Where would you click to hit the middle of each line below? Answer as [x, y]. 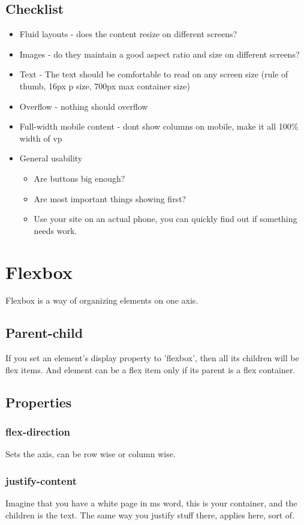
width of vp [41, 138]
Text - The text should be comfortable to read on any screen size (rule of [154, 74]
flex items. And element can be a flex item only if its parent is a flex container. [151, 369]
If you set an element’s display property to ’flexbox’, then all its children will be [152, 358]
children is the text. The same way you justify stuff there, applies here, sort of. [150, 514]
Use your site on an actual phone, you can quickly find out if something [165, 219]
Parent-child [44, 333]
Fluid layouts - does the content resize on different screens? [128, 34]
